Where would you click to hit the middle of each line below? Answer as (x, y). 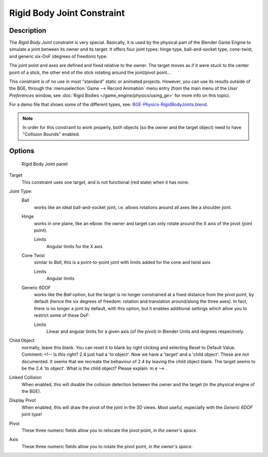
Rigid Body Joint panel (45, 164)
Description (28, 31)
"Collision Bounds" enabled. (51, 134)
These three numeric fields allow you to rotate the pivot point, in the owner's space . (107, 446)
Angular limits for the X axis (74, 246)
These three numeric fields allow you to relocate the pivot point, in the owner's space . (110, 430)
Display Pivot (23, 400)
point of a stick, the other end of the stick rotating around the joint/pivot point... (90, 72)
